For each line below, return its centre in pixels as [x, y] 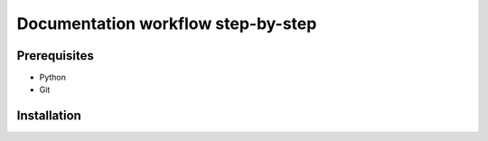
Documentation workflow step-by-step [167, 23]
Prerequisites [55, 56]
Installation [49, 116]
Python [53, 78]
